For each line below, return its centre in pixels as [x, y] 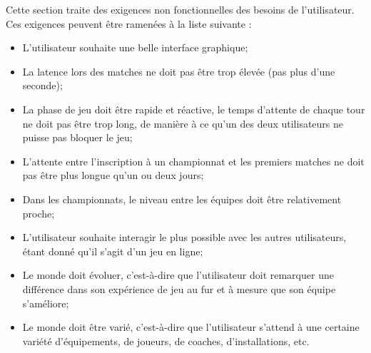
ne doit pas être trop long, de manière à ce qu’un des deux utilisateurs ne [183, 123]
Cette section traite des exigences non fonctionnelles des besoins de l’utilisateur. [180, 9]
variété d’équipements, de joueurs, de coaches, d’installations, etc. [166, 341]
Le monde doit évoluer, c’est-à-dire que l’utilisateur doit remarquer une [178, 275]
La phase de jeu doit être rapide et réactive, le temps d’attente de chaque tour [194, 109]
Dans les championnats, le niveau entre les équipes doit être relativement [182, 199]
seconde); [42, 85]
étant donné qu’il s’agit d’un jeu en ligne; [113, 251]
